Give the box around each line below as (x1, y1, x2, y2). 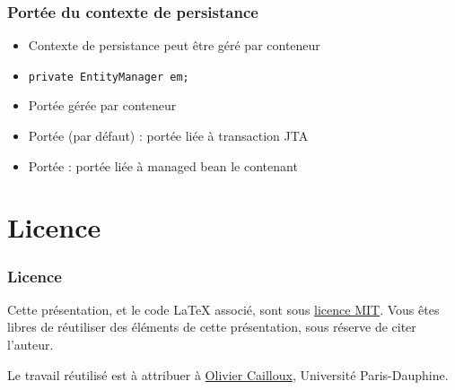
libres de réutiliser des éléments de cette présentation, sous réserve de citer (7, 317, 416, 336)
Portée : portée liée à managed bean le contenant (28, 156, 298, 175)
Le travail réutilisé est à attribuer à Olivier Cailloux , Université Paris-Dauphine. (7, 365, 449, 384)
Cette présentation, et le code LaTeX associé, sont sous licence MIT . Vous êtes (7, 299, 440, 318)
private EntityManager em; (28, 70, 189, 83)
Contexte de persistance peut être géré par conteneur (28, 36, 320, 55)
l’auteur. (7, 335, 54, 354)
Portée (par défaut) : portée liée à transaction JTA (28, 126, 309, 145)
